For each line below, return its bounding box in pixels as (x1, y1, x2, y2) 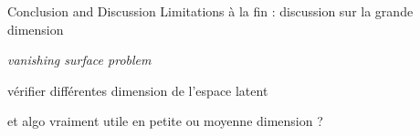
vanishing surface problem (7, 50, 152, 69)
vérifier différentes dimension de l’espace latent (7, 80, 268, 99)
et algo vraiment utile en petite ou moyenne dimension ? (7, 111, 323, 131)
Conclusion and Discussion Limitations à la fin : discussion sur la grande (7, 2, 414, 20)
